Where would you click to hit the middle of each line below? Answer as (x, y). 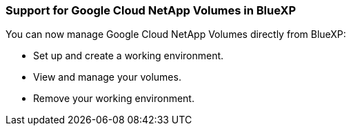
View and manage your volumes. (107, 77)
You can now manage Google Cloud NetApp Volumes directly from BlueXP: (176, 34)
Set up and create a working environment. (129, 56)
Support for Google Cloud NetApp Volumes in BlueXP (151, 10)
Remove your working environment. (114, 99)
